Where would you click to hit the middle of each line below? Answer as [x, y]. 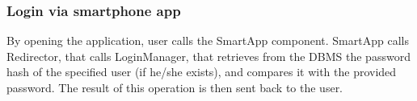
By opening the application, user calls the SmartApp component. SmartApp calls [208, 40]
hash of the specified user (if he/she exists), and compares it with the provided [202, 72]
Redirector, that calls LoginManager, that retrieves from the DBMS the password [208, 56]
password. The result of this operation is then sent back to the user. [175, 87]
